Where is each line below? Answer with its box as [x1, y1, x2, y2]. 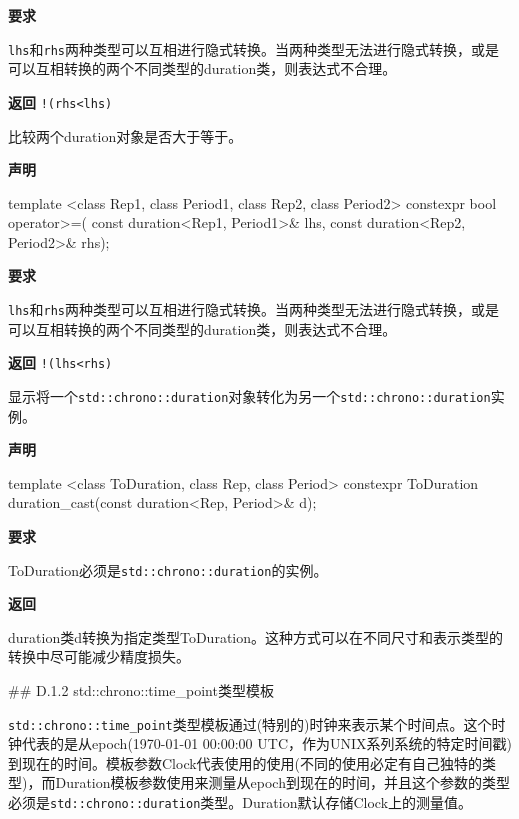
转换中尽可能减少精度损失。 [8, 646, 190, 667]
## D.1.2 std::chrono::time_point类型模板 [8, 680, 274, 701]
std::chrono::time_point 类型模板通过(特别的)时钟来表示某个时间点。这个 [8, 713, 492, 734]
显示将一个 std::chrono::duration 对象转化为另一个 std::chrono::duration [8, 385, 491, 406]
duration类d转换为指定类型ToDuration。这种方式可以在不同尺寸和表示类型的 [8, 626, 503, 647]
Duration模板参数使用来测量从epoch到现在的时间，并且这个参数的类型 [55, 772, 510, 793]
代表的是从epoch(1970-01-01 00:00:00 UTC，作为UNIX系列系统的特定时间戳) [21, 733, 512, 754]
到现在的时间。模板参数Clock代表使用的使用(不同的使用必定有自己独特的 [8, 752, 483, 773]
